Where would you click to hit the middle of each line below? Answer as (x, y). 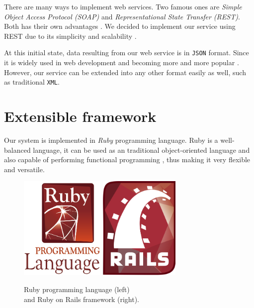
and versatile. (24, 169)
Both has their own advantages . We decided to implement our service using (120, 26)
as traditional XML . (32, 82)
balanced (17, 150)
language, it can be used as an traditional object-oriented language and (141, 150)
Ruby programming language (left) (77, 289)
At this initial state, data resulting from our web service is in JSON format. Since (127, 52)
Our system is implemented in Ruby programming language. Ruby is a (111, 140)
